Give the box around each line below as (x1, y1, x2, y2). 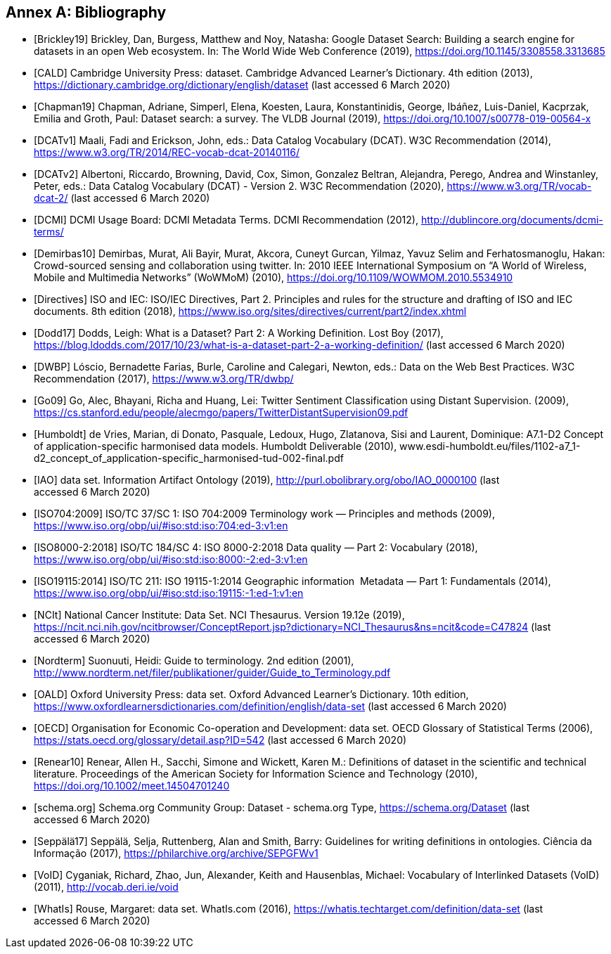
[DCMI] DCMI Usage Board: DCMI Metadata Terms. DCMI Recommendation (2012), (34, 214, 418, 226)
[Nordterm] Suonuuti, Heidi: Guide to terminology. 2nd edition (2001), (34, 655, 354, 667)
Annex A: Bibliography (6, 4, 167, 21)
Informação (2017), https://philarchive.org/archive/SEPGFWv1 (34, 847, 319, 860)
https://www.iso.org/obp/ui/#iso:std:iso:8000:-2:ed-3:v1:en (34, 553, 308, 566)
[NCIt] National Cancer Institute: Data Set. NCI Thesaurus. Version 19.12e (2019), (34, 609, 405, 621)
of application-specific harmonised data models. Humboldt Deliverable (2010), (34, 440, 397, 453)
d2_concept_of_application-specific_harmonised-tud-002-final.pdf (34, 452, 344, 465)
